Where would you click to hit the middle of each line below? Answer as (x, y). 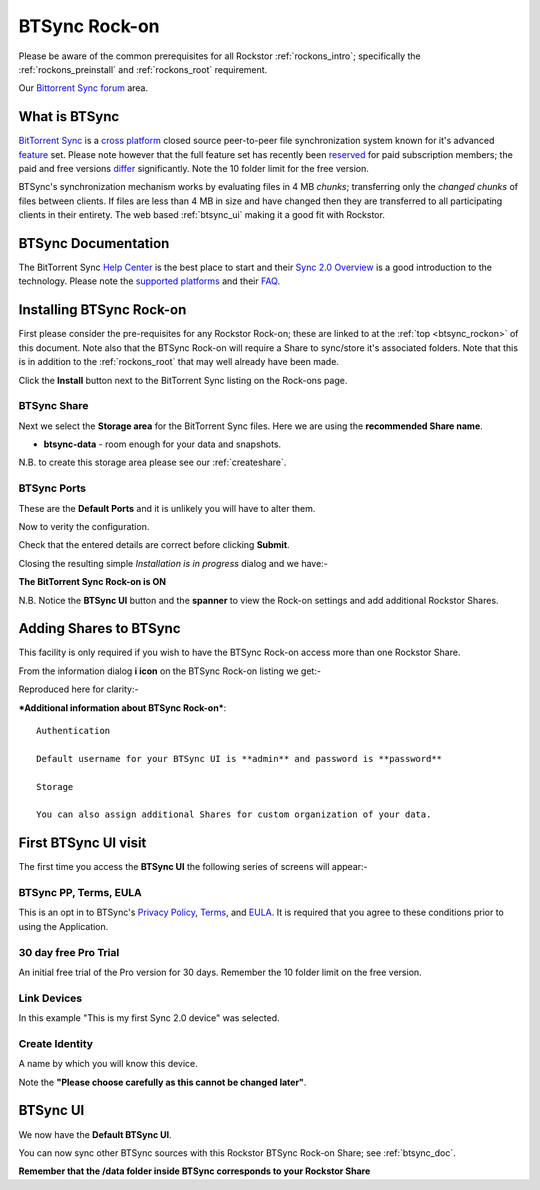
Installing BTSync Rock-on (102, 310)
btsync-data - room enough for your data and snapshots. (162, 444)
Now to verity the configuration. (84, 527)
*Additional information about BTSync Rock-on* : (122, 707)
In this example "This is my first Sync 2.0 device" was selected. (149, 1018)
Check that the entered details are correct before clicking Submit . (154, 545)
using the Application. (63, 926)
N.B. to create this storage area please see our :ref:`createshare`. (152, 462)
